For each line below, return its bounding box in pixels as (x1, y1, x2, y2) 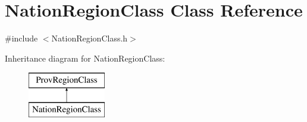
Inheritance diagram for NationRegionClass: (5, 52, 165, 64)
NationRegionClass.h (51, 32, 128, 44)
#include (5, 32, 38, 44)
